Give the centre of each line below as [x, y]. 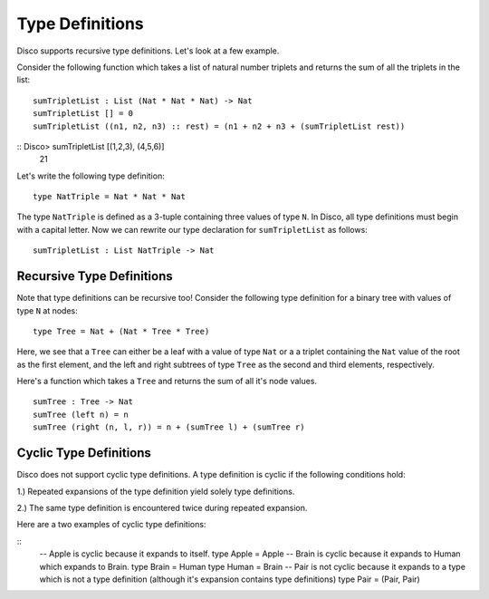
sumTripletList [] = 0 [83, 114]
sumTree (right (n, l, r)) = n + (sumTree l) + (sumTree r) [169, 427]
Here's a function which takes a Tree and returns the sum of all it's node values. [167, 382]
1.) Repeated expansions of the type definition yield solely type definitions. [156, 491]
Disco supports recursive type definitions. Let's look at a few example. [148, 51]
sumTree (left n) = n [81, 414]
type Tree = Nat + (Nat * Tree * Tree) [121, 331]
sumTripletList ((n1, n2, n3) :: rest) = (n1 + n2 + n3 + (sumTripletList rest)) [219, 126]
